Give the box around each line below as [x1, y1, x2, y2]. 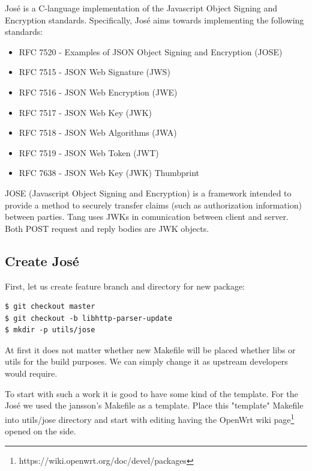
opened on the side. [5, 425, 76, 437]
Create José [5, 251, 79, 270]
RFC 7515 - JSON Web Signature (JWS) [19, 65, 170, 78]
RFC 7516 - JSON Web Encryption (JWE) [19, 85, 178, 98]
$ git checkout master [5, 302, 95, 311]
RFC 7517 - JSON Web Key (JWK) [19, 106, 152, 118]
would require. [5, 367, 58, 380]
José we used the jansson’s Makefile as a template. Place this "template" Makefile [5, 399, 304, 412]
